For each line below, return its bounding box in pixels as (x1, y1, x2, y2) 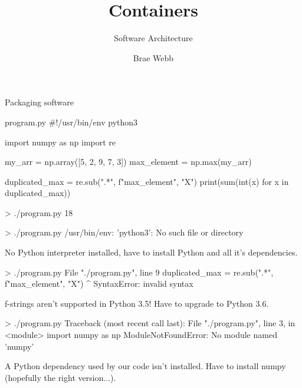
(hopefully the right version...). (5, 371, 116, 383)
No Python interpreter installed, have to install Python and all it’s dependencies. (5, 246, 298, 258)
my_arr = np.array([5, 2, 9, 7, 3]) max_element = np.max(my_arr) (5, 155, 252, 168)
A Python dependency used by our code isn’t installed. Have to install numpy (5, 360, 286, 372)
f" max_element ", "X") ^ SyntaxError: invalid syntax (5, 277, 193, 290)
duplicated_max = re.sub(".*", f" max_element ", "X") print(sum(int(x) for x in (5, 175, 289, 187)
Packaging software (5, 96, 74, 108)
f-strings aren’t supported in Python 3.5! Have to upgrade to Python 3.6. (5, 297, 269, 309)
